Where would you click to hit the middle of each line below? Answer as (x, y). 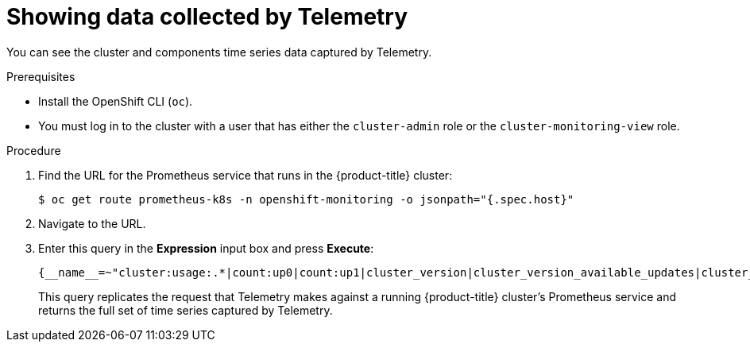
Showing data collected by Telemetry (207, 17)
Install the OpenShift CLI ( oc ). (116, 101)
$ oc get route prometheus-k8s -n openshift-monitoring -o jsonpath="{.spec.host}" (306, 199)
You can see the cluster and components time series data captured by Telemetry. (219, 52)
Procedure (34, 150)
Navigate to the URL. (92, 223)
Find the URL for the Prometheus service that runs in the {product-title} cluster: (245, 175)
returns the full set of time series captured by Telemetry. (186, 310)
